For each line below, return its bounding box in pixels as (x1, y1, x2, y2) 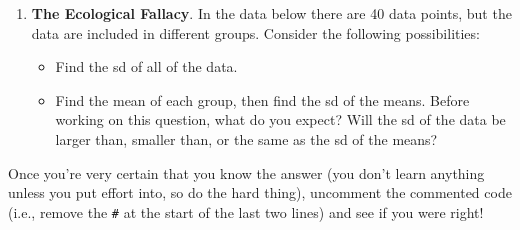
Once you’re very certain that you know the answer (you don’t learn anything (8, 162, 485, 183)
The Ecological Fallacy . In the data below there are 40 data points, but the (31, 3, 512, 23)
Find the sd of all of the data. (55, 56, 238, 77)
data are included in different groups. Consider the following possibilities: (31, 22, 480, 43)
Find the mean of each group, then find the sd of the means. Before (55, 89, 470, 110)
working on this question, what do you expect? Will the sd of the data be (55, 109, 506, 130)
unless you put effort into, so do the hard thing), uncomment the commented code (8, 182, 512, 203)
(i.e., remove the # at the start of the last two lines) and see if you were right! (8, 201, 484, 222)
